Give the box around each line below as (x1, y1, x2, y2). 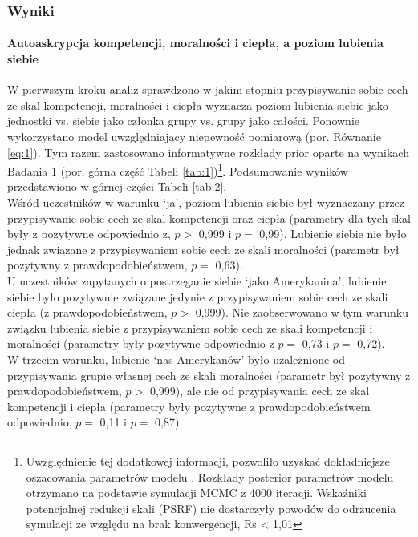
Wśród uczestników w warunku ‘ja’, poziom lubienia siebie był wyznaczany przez (7, 194, 405, 211)
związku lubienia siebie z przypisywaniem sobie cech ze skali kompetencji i (7, 319, 373, 336)
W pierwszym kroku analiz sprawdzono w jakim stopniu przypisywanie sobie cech (7, 81, 408, 98)
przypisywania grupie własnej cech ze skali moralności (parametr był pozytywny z (7, 366, 411, 383)
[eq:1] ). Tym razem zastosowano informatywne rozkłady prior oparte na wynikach (7, 143, 409, 160)
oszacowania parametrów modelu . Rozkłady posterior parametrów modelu (26, 468, 394, 485)
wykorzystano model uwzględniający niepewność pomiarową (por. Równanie (7, 128, 381, 145)
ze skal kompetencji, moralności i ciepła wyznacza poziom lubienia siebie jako (7, 96, 388, 113)
